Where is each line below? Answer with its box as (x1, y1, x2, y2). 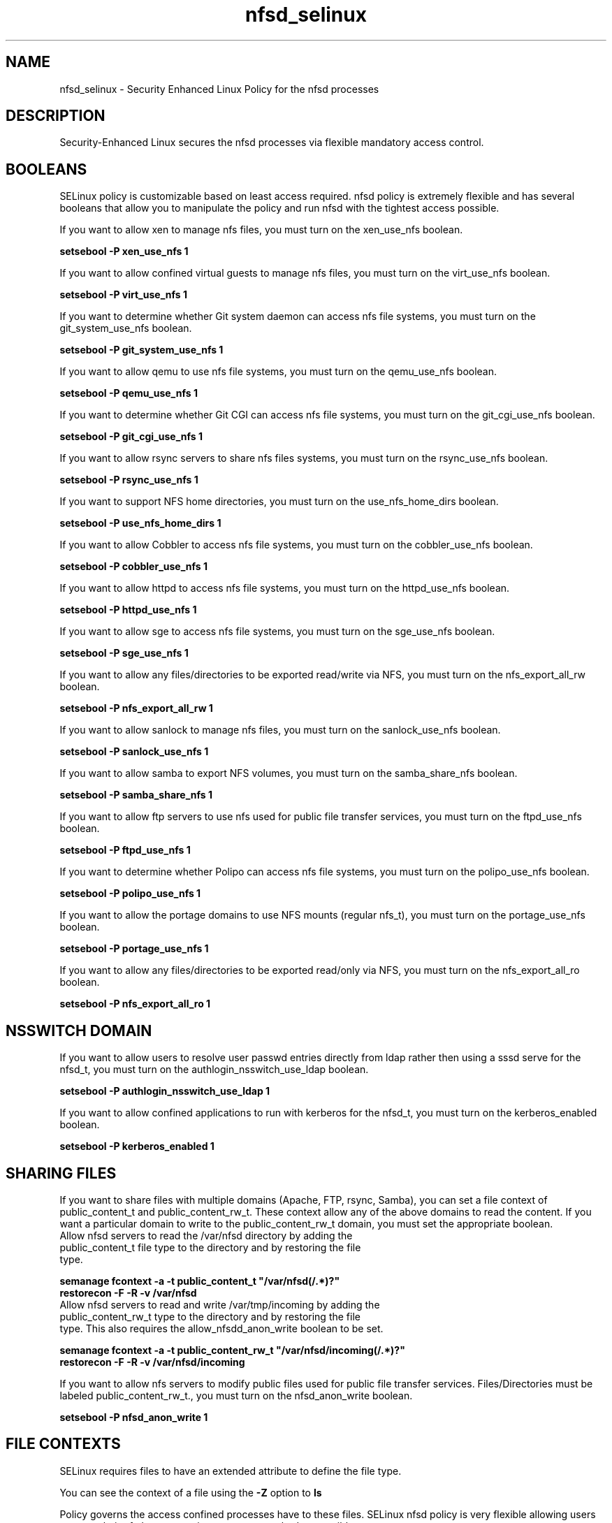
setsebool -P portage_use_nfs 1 (59, 942, 209, 955)
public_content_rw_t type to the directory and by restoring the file (59, 1310, 360, 1322)
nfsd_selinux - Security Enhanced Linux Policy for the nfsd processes (59, 82, 379, 95)
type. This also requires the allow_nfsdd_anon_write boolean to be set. (59, 1322, 384, 1334)
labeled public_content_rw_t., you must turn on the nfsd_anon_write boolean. (59, 1389, 413, 1401)
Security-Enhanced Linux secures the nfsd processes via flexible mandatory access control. (59, 136, 484, 149)
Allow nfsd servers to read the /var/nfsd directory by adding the (59, 1229, 353, 1241)
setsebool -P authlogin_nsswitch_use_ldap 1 (59, 1085, 270, 1098)
